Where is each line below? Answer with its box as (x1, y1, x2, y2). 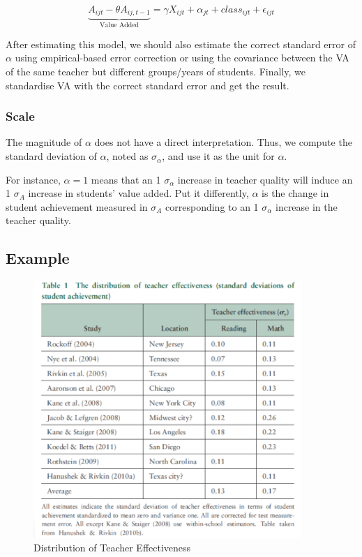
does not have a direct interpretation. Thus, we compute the (94, 135, 352, 149)
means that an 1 (91, 172, 161, 186)
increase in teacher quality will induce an (177, 172, 353, 186)
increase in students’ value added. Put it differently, (28, 186, 249, 200)
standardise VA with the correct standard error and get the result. (6, 77, 289, 92)
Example (6, 247, 70, 269)
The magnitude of (6, 135, 82, 149)
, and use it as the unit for (162, 149, 275, 163)
